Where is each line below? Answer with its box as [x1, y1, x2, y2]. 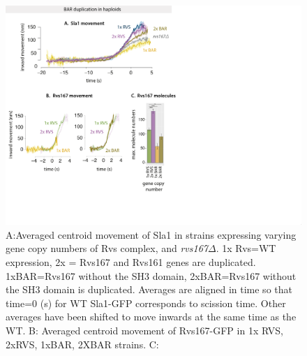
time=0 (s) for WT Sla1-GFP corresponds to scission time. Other [6, 295, 286, 310]
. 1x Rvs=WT [216, 241, 276, 255]
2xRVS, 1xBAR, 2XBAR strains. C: [6, 336, 159, 351]
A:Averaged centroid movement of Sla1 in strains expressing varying [6, 227, 297, 242]
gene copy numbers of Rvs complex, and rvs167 [6, 241, 208, 255]
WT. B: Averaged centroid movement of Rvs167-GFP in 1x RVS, [6, 323, 283, 338]
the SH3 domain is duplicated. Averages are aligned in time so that [6, 282, 292, 297]
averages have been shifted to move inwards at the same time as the [6, 309, 297, 324]
